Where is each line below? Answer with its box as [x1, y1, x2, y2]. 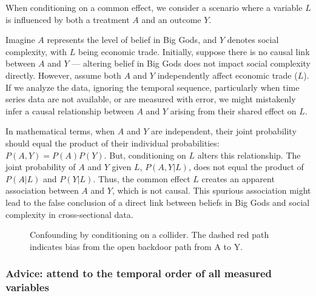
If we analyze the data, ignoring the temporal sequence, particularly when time [5, 81, 300, 93]
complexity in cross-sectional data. [5, 208, 133, 220]
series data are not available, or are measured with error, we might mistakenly [5, 93, 296, 105]
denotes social [227, 33, 279, 46]
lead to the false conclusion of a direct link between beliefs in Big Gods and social [5, 196, 310, 208]
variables [5, 280, 49, 295]
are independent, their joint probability [151, 125, 297, 137]
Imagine [5, 33, 35, 46]
